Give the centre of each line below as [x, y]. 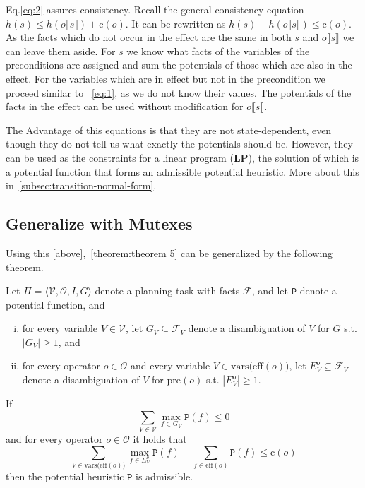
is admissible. [164, 476]
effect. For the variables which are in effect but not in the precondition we [166, 78]
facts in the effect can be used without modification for [125, 106]
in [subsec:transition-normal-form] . [81, 185]
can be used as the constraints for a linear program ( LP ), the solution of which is [182, 157]
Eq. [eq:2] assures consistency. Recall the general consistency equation [155, 9]
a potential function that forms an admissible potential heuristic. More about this [182, 171]
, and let [270, 291]
